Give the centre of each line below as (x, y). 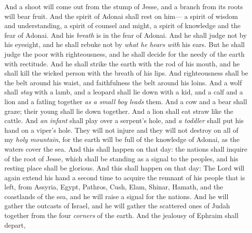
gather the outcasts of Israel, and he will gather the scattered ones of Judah (117, 206)
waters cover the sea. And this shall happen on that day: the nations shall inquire (126, 148)
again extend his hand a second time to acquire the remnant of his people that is (125, 177)
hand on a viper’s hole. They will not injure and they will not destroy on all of (121, 130)
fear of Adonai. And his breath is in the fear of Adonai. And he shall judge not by (126, 35)
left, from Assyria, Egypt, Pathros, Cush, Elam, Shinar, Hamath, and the (114, 187)
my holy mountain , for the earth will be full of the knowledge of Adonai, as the (122, 139)
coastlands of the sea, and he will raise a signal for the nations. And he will (117, 196)
